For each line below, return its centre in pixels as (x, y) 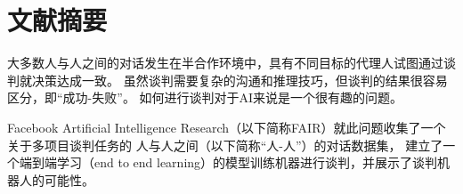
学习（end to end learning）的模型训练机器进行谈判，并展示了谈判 (247, 162)
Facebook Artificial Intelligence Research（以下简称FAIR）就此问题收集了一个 (227, 127)
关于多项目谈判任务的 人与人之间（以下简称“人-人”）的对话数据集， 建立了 (225, 145)
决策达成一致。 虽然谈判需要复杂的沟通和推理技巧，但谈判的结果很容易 (240, 80)
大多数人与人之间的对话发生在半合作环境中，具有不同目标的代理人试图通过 (225, 63)
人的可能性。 (57, 179)
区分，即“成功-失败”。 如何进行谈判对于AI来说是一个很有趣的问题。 (205, 97)
